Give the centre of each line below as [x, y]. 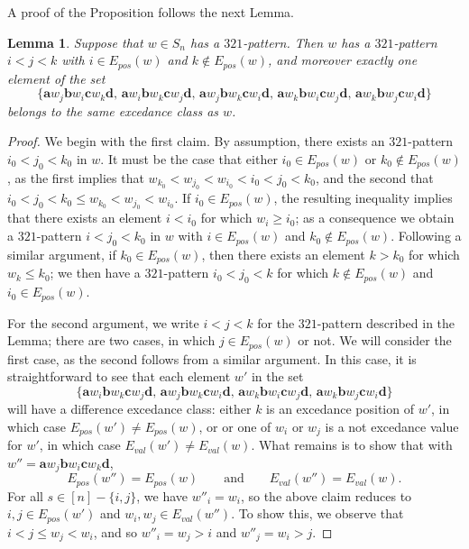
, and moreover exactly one [343, 60]
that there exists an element [85, 218]
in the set [277, 376]
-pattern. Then [283, 42]
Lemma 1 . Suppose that [75, 42]
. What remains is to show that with [352, 445]
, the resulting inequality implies [363, 198]
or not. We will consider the [375, 340]
